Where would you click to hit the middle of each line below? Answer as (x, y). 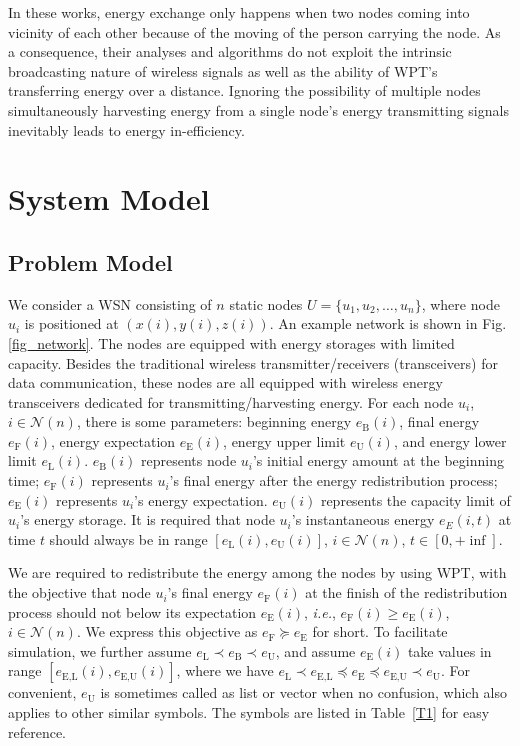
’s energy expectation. (201, 499)
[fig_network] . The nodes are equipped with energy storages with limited (231, 342)
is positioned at (71, 323)
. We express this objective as (167, 631)
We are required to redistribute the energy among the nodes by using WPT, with (257, 572)
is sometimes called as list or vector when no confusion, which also (304, 692)
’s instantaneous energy (363, 519)
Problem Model (90, 261)
